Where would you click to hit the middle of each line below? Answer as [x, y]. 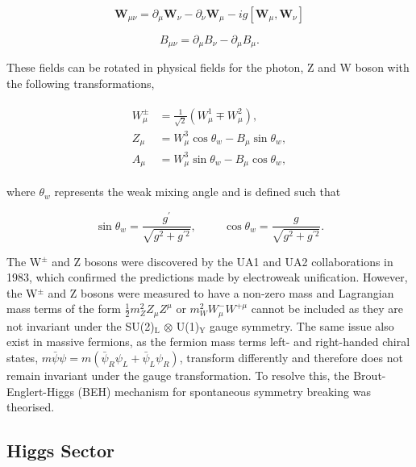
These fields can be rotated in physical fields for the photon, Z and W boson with [208, 67]
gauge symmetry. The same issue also [302, 325]
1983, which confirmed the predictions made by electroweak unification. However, [207, 277]
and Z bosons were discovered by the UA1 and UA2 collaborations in [223, 261]
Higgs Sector [60, 450]
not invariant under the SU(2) [81, 325]
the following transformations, [81, 83]
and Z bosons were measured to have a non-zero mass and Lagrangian [221, 292]
